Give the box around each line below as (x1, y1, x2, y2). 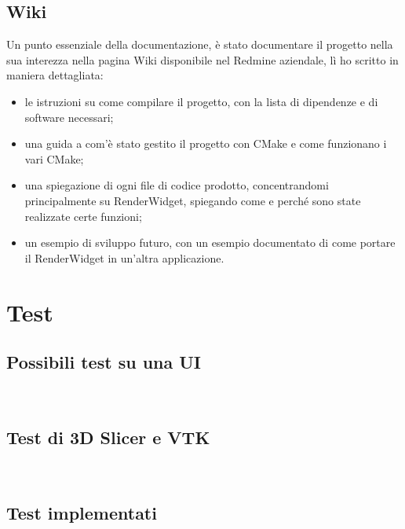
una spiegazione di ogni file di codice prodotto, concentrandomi (24, 177, 329, 193)
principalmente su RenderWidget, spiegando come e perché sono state (24, 192, 361, 208)
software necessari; (24, 108, 114, 125)
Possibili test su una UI (6, 350, 202, 374)
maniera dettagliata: (6, 67, 104, 83)
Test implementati (6, 500, 157, 524)
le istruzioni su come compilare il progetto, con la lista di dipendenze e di (24, 93, 378, 109)
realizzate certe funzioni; (24, 208, 142, 224)
